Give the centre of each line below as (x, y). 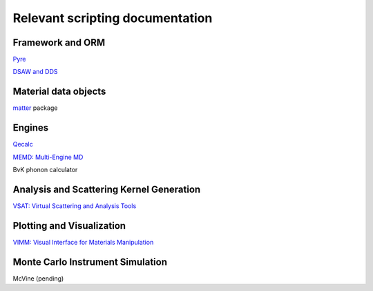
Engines (31, 128)
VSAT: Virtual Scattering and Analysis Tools (75, 206)
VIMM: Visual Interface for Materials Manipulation (83, 242)
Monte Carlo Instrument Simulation (90, 262)
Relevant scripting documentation (113, 18)
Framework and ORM (59, 43)
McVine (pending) (38, 278)
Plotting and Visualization (69, 226)
